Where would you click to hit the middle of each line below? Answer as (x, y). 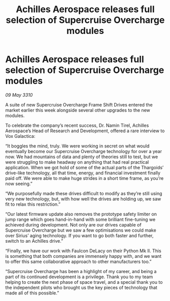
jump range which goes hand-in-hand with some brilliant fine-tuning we (80, 219)
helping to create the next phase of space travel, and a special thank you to (84, 282)
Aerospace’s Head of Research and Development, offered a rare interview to (85, 131)
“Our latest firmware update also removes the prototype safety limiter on (81, 214)
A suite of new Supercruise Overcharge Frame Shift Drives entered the (79, 104)
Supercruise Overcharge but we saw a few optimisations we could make (81, 230)
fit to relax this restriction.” (33, 204)
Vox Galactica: (20, 136)
